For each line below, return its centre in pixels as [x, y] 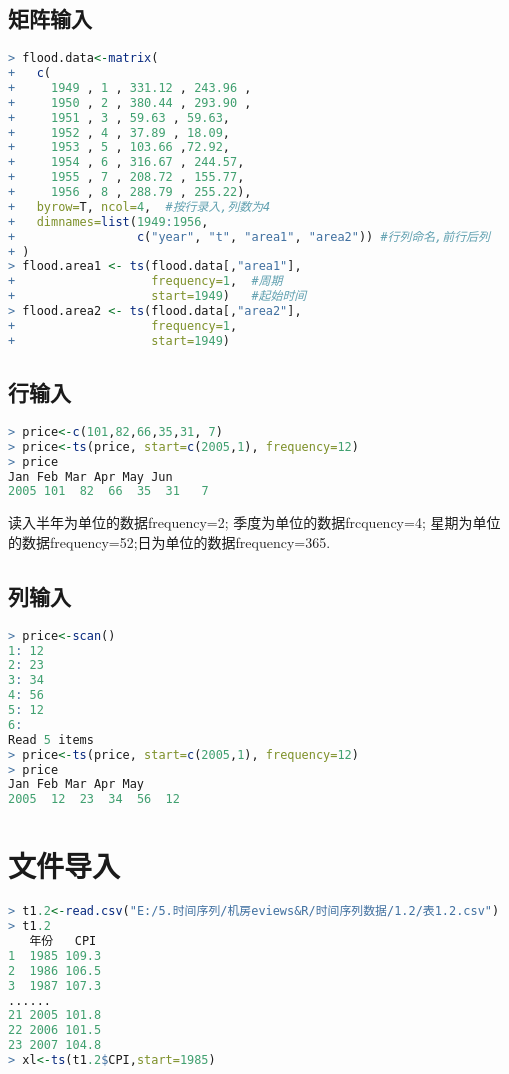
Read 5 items [51, 739]
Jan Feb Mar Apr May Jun [90, 476]
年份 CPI [63, 941]
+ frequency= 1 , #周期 [145, 281]
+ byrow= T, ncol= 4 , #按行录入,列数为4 [139, 206]
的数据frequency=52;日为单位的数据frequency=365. [169, 541]
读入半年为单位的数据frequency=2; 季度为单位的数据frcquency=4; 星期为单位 [254, 522]
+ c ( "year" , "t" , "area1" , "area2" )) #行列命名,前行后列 [249, 236]
